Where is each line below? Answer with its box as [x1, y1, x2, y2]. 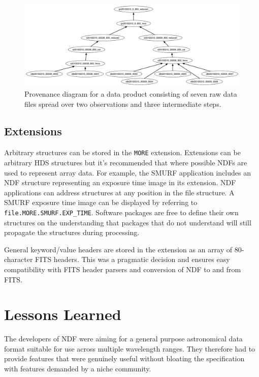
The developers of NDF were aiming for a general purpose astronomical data [4, 333, 243, 344]
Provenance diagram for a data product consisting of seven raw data [24, 88, 237, 99]
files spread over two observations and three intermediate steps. [24, 98, 221, 109]
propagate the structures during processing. [4, 227, 140, 238]
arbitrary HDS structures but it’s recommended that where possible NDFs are [4, 157, 247, 167]
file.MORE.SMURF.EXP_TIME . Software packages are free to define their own [4, 207, 239, 217]
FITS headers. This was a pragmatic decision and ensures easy [35, 254, 230, 265]
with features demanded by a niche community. [4, 363, 151, 374]
